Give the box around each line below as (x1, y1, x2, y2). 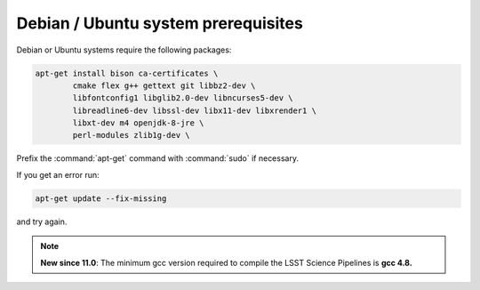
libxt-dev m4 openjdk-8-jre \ (72, 118, 204, 128)
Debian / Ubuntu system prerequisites (16, 13, 304, 33)
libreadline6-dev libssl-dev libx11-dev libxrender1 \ (72, 105, 317, 116)
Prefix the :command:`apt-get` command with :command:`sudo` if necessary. (16, 153, 300, 164)
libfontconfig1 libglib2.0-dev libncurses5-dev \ (72, 93, 293, 103)
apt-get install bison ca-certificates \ (35, 68, 219, 78)
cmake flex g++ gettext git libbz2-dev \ (72, 80, 256, 91)
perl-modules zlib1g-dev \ (72, 130, 190, 141)
